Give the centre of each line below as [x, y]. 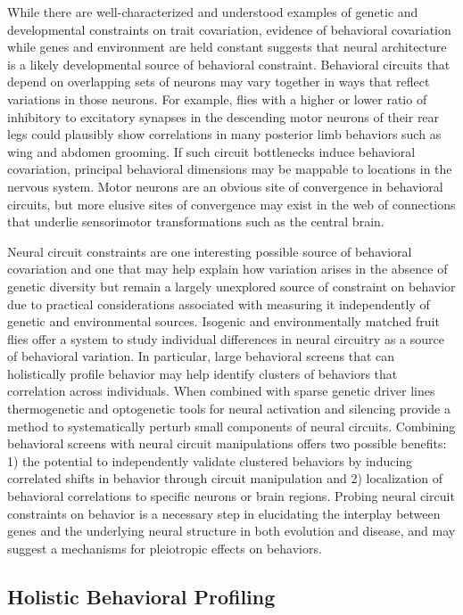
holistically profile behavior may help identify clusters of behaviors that [203, 373]
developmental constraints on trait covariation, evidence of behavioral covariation [229, 29]
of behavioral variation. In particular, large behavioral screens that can [201, 356]
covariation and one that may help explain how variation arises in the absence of [227, 269]
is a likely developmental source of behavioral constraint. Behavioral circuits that [229, 64]
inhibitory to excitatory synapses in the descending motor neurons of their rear [223, 116]
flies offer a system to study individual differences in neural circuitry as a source [226, 338]
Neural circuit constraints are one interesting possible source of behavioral [210, 251]
